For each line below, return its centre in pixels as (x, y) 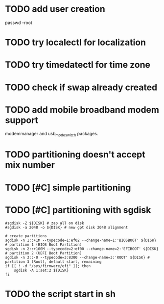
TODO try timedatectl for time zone (78, 65)
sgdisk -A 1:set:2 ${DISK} (41, 270)
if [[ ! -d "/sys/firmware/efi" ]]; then (48, 266)
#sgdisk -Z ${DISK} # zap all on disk (45, 223)
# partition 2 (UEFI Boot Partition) (44, 253)
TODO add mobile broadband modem (82, 110)
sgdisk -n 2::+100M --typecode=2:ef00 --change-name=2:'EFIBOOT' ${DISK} (82, 249)
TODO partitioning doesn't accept (75, 155)
